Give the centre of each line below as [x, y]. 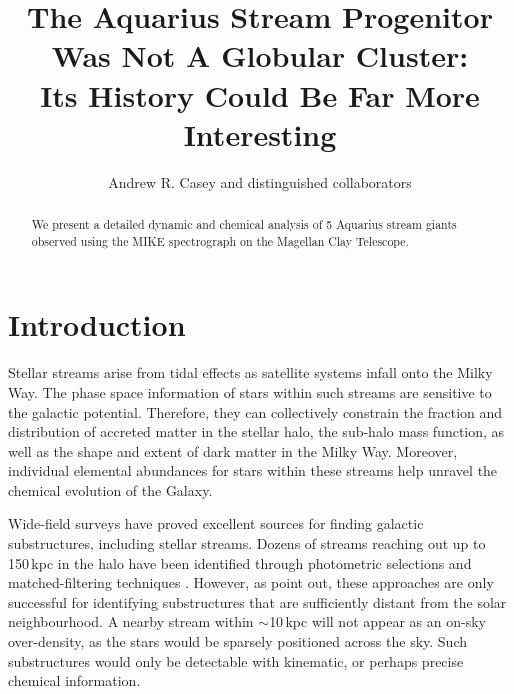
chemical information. [74, 680]
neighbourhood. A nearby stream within [131, 621]
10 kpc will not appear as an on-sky [377, 621]
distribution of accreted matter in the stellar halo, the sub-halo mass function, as [256, 431]
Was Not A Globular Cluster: [260, 55]
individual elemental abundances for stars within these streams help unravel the [253, 470]
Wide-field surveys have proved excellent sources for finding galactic [216, 523]
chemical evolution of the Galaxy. [110, 489]
